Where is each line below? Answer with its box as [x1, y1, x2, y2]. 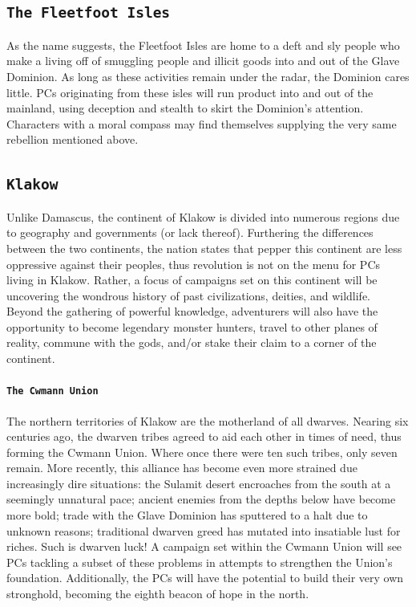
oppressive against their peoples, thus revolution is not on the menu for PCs [6, 255, 381, 272]
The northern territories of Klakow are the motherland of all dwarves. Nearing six [6, 412, 409, 429]
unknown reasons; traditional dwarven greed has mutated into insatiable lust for [6, 522, 401, 539]
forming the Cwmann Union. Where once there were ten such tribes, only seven [6, 443, 398, 460]
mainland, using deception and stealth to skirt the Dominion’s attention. [6, 100, 364, 116]
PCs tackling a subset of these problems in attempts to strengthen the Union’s [6, 553, 393, 570]
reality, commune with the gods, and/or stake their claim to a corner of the [6, 334, 377, 351]
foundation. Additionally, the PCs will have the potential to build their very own [6, 569, 404, 586]
